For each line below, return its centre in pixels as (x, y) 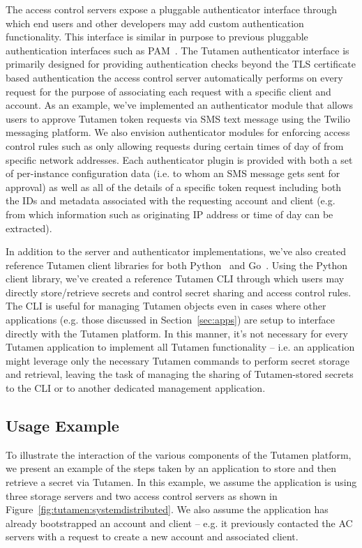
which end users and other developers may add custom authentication (155, 23)
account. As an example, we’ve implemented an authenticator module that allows (179, 105)
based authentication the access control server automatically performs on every (174, 77)
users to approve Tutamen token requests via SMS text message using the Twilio (178, 118)
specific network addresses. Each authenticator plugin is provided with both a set (179, 159)
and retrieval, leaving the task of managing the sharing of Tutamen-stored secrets (180, 374)
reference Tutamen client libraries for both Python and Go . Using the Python (177, 265)
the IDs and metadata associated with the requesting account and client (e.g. (171, 200)
